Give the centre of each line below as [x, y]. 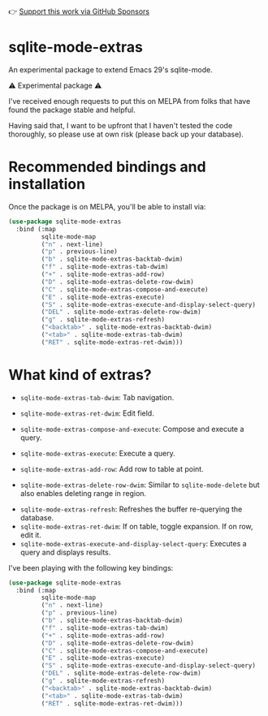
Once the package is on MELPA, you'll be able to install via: [107, 206]
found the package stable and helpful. [72, 110]
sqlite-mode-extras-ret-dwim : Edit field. [87, 413]
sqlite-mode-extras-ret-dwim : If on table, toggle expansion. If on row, [136, 526]
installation [47, 184]
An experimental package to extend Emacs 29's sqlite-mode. [110, 69]
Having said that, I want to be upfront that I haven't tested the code [121, 125]
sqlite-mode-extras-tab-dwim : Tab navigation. [97, 397]
